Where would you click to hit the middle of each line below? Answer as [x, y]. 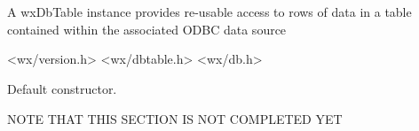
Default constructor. [62, 88]
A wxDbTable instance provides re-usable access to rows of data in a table [209, 12]
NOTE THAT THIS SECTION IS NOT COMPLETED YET [175, 118]
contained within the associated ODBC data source [147, 29]
